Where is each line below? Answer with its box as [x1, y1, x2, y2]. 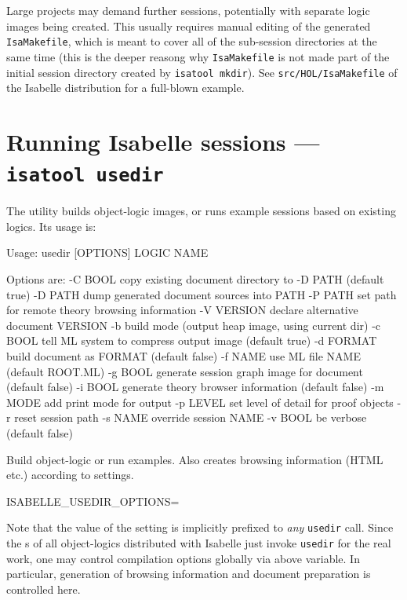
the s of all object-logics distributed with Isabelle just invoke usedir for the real [6, 534, 391, 551]
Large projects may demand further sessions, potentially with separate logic [6, 2, 370, 18]
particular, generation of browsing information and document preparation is [6, 565, 371, 582]
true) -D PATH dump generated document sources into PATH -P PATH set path [6, 286, 397, 302]
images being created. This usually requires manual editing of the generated [6, 17, 371, 34]
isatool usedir [6, 164, 164, 187]
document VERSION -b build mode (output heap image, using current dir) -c [6, 316, 381, 333]
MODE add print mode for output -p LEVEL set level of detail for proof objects [6, 393, 394, 410]
